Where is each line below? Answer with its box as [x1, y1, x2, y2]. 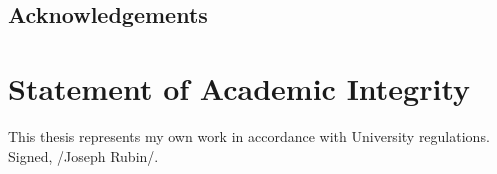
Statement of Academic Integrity [8, 67, 471, 108]
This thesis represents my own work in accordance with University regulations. [8, 125, 490, 146]
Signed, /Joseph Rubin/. [8, 145, 159, 166]
